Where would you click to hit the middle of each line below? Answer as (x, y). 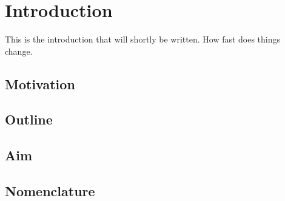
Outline (29, 119)
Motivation (40, 83)
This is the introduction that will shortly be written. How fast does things (143, 39)
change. (19, 51)
